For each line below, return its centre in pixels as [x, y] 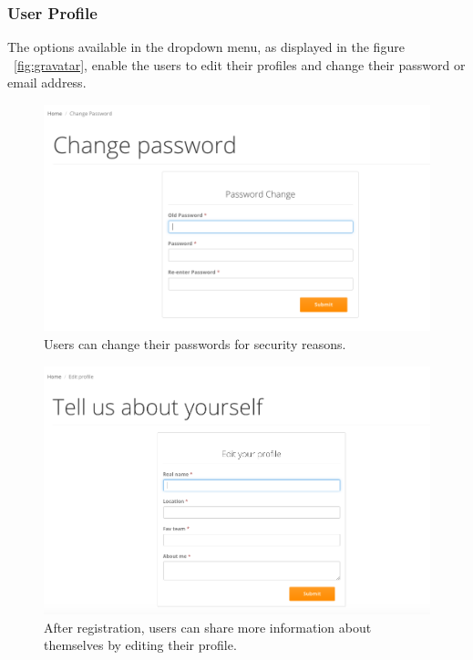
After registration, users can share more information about [208, 627]
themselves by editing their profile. [140, 645]
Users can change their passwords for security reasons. [195, 343]
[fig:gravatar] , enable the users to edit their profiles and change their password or [240, 64]
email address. [47, 82]
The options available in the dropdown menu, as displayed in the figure [206, 47]
